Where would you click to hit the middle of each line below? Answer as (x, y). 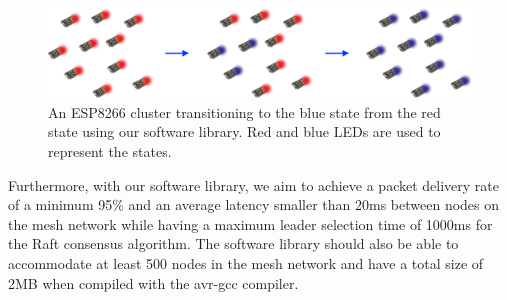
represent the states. (110, 151)
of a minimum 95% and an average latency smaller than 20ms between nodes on (254, 204)
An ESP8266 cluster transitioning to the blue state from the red (244, 111)
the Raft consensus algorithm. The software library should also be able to (233, 243)
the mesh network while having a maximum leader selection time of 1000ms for (250, 223)
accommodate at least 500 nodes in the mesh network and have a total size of (246, 263)
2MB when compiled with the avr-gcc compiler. (153, 282)
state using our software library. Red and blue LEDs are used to (244, 131)
